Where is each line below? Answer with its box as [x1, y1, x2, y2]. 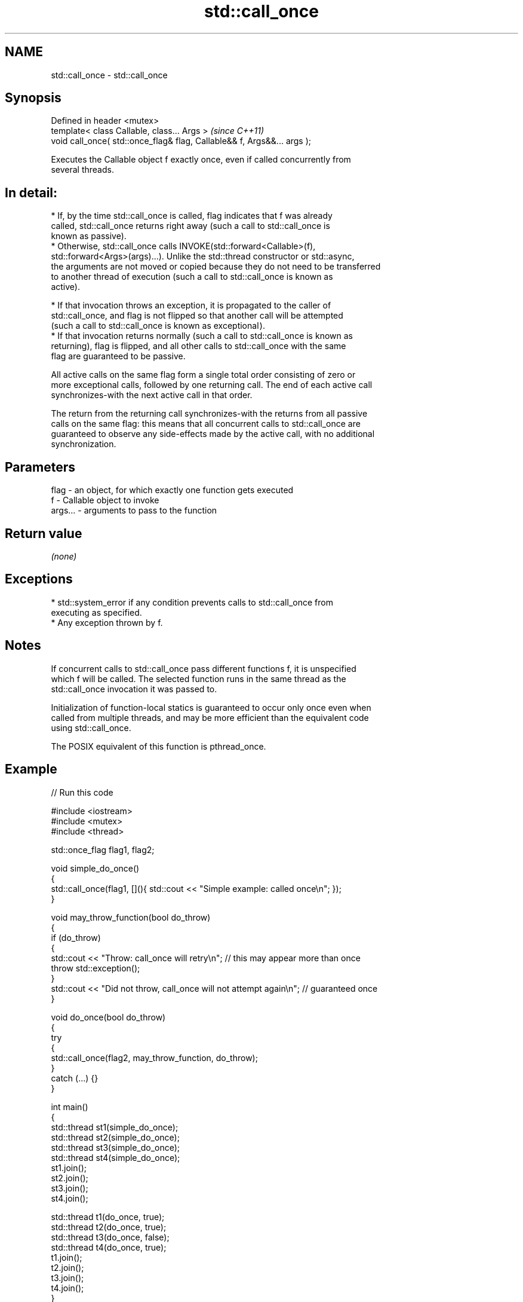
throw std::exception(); [51, 962, 140, 973]
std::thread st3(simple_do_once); [51, 1142, 180, 1153]
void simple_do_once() [51, 863, 140, 873]
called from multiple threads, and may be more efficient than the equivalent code [51, 712, 369, 723]
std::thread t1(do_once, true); [51, 1211, 165, 1222]
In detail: [5, 185, 58, 200]
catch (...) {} [51, 1072, 99, 1083]
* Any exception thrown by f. [51, 617, 163, 628]
